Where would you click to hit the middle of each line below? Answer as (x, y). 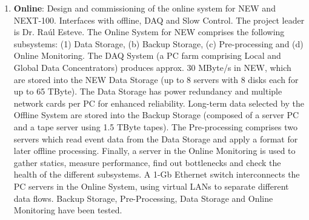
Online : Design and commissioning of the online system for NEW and (145, 8)
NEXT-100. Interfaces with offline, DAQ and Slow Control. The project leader (159, 20)
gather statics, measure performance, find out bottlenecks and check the (147, 162)
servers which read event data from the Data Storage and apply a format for (156, 138)
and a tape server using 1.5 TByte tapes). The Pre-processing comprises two (155, 126)
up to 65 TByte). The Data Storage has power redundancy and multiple (148, 91)
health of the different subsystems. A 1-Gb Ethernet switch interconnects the (157, 174)
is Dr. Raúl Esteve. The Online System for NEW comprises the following (149, 32)
